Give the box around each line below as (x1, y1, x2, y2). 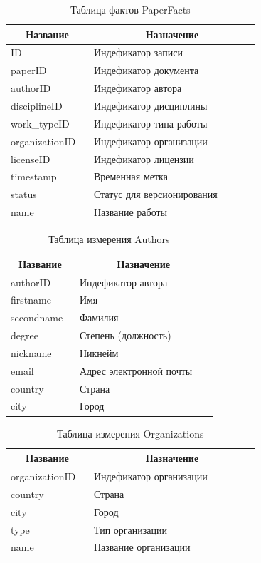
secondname (11, 310, 63, 325)
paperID (11, 63, 47, 78)
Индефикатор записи (93, 45, 183, 60)
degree (11, 328, 38, 343)
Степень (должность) (79, 328, 171, 343)
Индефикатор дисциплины (93, 98, 208, 113)
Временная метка (93, 169, 168, 184)
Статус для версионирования (93, 187, 218, 202)
